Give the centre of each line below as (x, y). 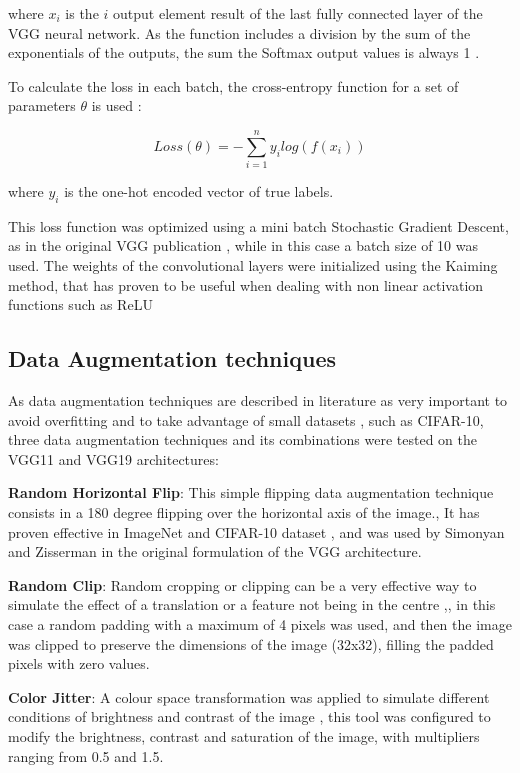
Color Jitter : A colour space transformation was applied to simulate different (249, 696)
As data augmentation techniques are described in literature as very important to (258, 400)
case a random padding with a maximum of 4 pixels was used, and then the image (260, 624)
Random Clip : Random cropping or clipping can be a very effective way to (242, 584)
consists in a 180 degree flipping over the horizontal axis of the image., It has (244, 512)
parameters (42, 105)
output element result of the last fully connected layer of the (298, 13)
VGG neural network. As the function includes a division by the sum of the (239, 32)
